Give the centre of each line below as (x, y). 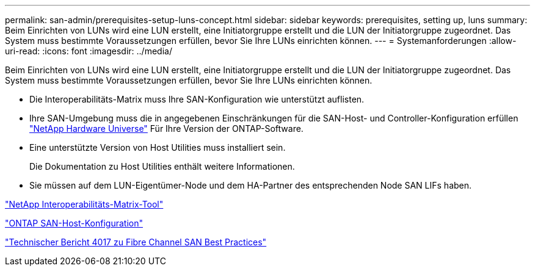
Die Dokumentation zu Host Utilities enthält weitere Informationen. (162, 166)
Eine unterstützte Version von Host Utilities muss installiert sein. (158, 147)
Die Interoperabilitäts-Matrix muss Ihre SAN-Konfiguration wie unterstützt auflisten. (197, 99)
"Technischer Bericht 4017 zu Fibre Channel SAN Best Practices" (136, 242)
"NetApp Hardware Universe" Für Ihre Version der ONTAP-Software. (166, 128)
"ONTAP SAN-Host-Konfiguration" (74, 223)
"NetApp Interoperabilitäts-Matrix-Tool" (84, 204)
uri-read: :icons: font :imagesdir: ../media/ (89, 51)
